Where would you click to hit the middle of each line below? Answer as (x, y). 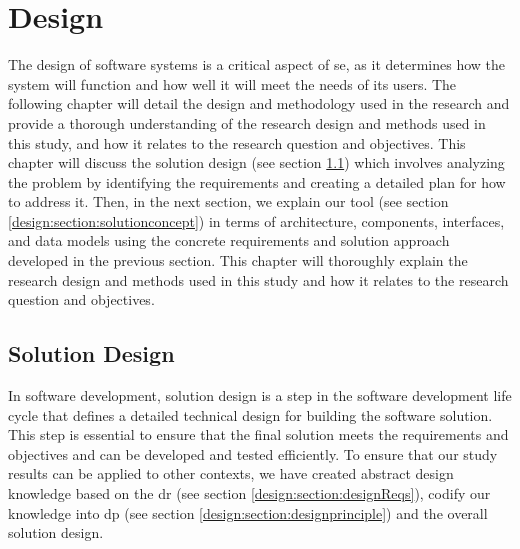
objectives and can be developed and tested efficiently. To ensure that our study (253, 453)
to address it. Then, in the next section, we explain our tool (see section (228, 201)
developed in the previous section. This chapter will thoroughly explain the (238, 260)
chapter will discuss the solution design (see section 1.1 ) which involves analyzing (256, 162)
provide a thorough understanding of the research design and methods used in (247, 122)
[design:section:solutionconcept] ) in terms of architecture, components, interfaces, (256, 220)
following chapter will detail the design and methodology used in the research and (259, 103)
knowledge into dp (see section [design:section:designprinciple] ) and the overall (248, 512)
